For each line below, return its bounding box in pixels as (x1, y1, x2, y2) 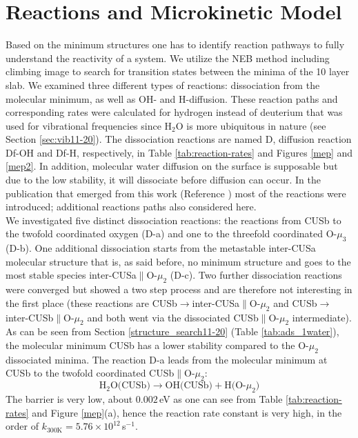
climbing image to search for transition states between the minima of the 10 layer (6, 64, 350, 79)
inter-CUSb (6, 310, 54, 324)
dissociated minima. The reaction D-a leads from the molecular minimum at (6, 352, 328, 366)
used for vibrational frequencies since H (6, 118, 172, 132)
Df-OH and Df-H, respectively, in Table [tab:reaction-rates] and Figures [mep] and (6, 145, 353, 159)
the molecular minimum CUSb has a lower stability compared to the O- (6, 338, 309, 352)
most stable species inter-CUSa (6, 268, 137, 282)
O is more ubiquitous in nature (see (175, 118, 326, 132)
